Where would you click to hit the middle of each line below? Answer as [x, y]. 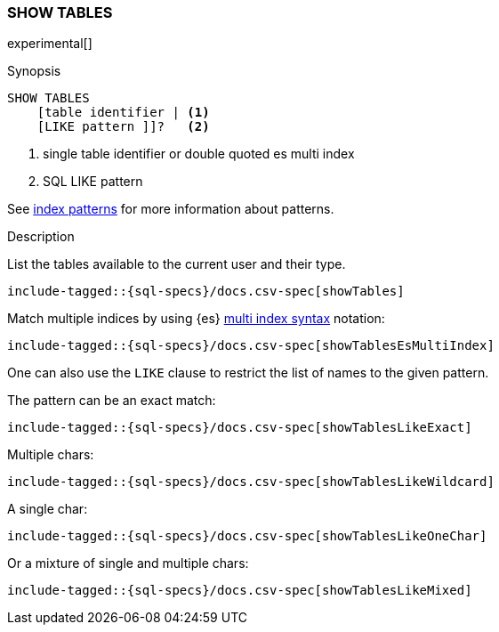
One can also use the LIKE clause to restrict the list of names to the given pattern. [248, 373]
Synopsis [34, 71]
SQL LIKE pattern [93, 182]
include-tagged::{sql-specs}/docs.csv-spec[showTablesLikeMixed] [240, 591]
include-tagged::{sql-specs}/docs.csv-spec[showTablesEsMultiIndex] [251, 346]
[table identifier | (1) [123, 113]
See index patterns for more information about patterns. [171, 209]
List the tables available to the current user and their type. [177, 264]
